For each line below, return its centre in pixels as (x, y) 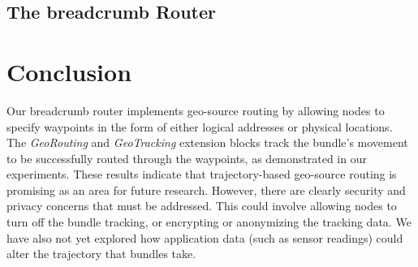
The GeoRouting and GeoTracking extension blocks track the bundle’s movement (207, 142)
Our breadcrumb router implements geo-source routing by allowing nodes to (196, 110)
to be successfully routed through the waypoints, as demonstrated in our (187, 158)
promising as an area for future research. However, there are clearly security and (206, 189)
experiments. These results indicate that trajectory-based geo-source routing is (202, 174)
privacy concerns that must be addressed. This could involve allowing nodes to (202, 206)
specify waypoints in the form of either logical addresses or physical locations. (200, 126)
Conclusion (69, 71)
